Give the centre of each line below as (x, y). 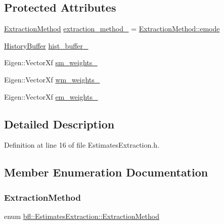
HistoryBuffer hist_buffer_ (46, 45)
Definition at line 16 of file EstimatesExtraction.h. (82, 145)
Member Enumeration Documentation (106, 172)
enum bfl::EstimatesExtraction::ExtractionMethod (82, 216)
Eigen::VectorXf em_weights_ (51, 96)
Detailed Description (59, 124)
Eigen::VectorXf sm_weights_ (51, 62)
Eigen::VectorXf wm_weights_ (52, 79)
